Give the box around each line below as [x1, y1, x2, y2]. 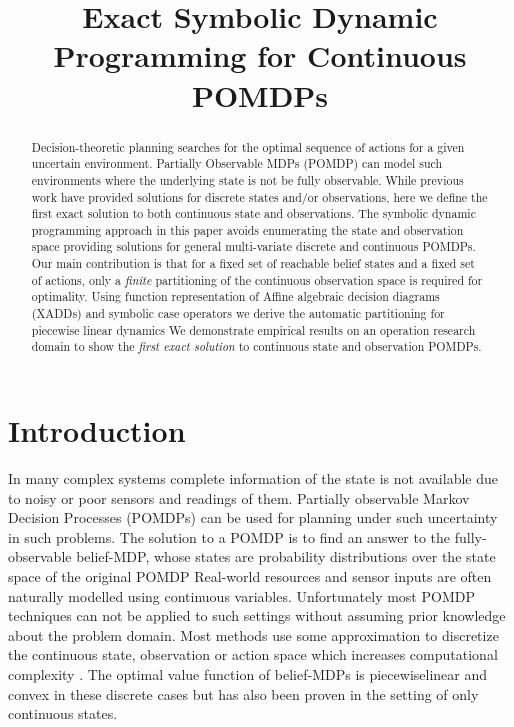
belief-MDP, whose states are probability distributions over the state [76, 546, 496, 567]
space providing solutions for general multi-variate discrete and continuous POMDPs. [31, 238, 476, 255]
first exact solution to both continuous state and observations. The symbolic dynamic [31, 205, 476, 222]
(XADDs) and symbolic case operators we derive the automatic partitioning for [31, 305, 445, 322]
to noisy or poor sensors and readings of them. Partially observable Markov [8, 487, 470, 508]
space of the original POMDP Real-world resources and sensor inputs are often [8, 565, 492, 586]
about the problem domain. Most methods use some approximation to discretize [8, 624, 499, 645]
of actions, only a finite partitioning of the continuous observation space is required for [31, 271, 483, 288]
